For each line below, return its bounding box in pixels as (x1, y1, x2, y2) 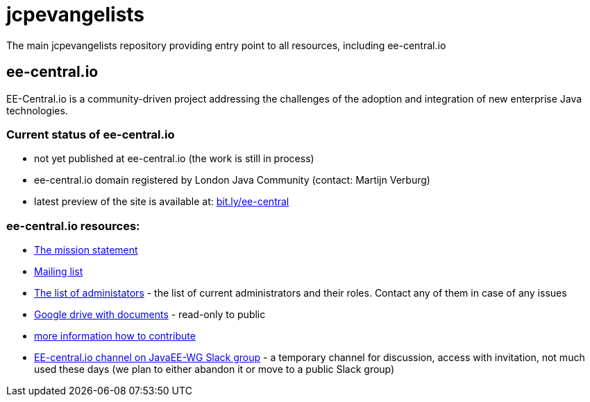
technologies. (6, 104, 68, 116)
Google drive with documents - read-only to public (34, 308, 266, 321)
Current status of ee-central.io (6, 127, 175, 141)
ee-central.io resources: (6, 218, 140, 233)
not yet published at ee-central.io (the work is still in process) (34, 152, 314, 165)
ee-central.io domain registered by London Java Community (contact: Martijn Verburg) (34, 174, 430, 186)
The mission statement (34, 244, 138, 256)
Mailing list (34, 265, 83, 278)
